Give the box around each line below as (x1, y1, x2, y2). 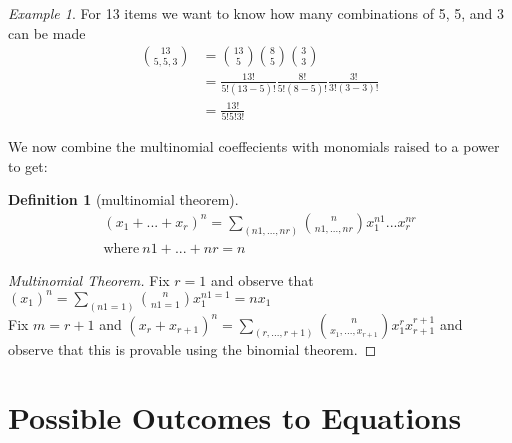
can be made (8, 22, 86, 43)
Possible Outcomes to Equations (8, 397, 462, 438)
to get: (8, 155, 48, 176)
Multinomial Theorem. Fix (8, 269, 170, 290)
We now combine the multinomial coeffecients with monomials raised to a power (8, 135, 500, 156)
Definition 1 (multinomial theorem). (8, 189, 239, 210)
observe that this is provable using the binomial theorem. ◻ (8, 338, 377, 359)
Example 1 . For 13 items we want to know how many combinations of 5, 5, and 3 (8, 3, 504, 23)
